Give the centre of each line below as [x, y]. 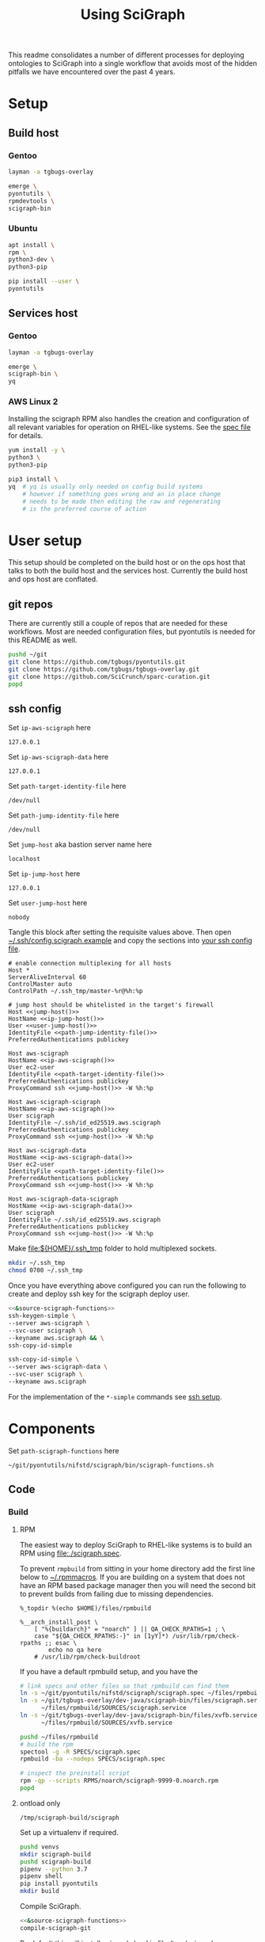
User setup [45, 541]
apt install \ [32, 245]
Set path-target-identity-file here [67, 786]
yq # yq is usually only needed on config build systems [106, 486]
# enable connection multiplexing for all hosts [90, 964]
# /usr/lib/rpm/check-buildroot [87, 1657]
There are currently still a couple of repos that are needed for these [118, 623]
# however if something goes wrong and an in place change [122, 494]
